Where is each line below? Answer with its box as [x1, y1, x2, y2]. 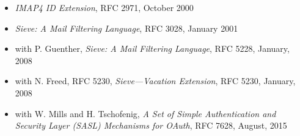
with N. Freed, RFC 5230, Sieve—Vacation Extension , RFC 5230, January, [15, 74, 296, 87]
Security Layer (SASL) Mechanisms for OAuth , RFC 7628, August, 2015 [15, 119, 287, 132]
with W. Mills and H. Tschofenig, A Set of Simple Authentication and [15, 107, 276, 120]
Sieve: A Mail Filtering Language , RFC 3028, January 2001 [15, 21, 238, 34]
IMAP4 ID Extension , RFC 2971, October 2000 [15, 1, 194, 13]
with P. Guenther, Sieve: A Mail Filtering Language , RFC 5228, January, [15, 42, 290, 55]
